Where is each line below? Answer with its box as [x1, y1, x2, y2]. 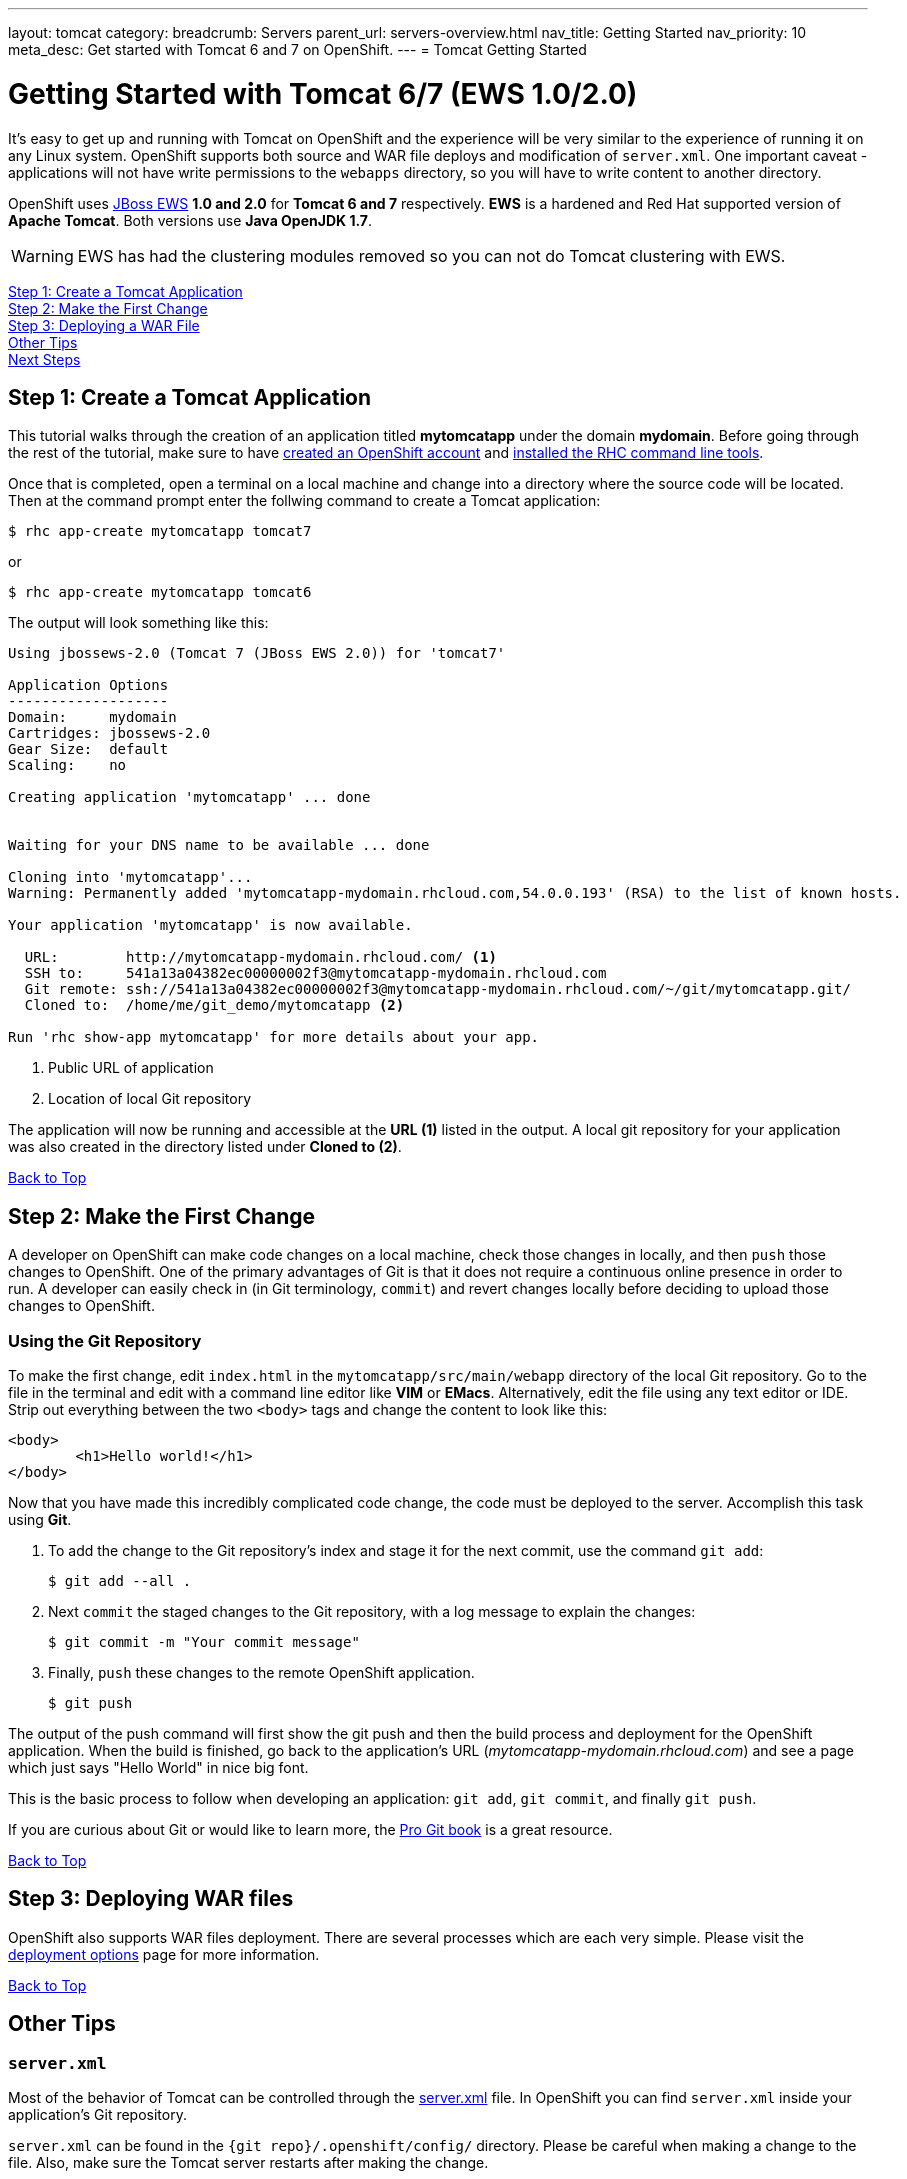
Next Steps [8, 350, 81, 368]
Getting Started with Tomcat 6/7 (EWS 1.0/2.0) [8, 76, 638, 111]
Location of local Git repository [48, 1090, 251, 1108]
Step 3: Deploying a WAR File [8, 316, 200, 334]
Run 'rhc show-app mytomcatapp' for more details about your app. [8, 1029, 540, 1046]
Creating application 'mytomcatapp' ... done [8, 789, 371, 806]
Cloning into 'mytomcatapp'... [8, 869, 253, 886]
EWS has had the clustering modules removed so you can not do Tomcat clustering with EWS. [77, 245, 786, 266]
